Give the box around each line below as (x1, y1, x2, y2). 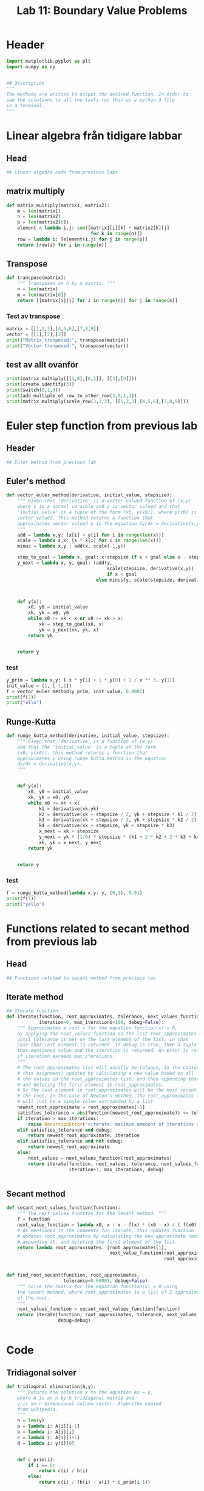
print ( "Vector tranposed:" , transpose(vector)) (6, 342, 129, 349)
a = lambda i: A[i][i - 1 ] (17, 1423, 80, 1429)
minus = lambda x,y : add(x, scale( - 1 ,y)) (17, 543, 126, 549)
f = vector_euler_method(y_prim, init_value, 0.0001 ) (6, 688, 146, 694)
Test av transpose (6, 312, 61, 320)
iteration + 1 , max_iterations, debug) (69, 1166, 165, 1172)
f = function (17, 1216, 50, 1222)
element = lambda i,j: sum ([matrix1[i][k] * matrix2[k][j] (17, 225, 170, 231)
